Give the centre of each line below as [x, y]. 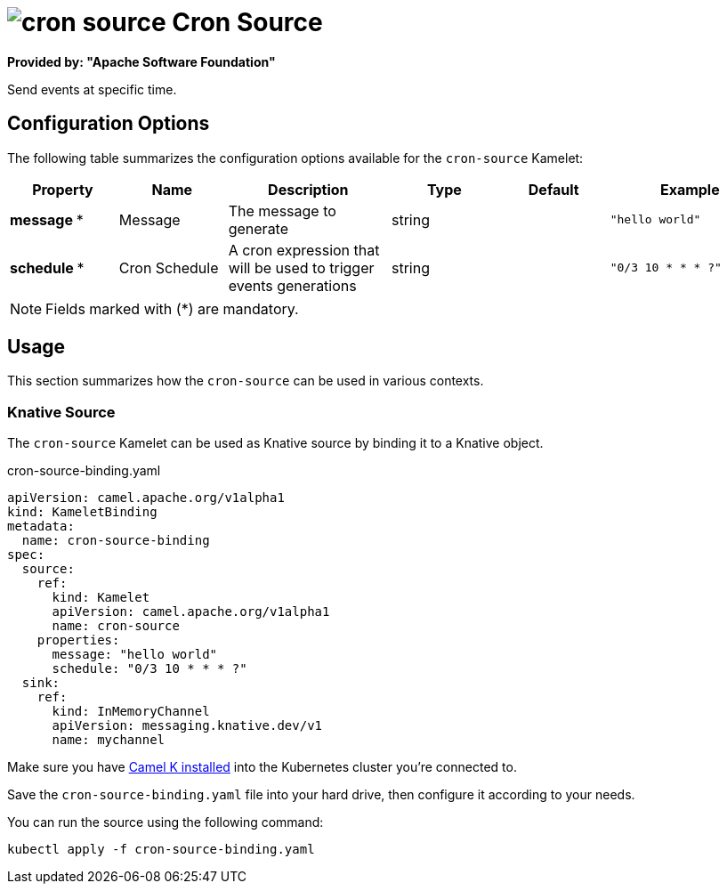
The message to [282, 211]
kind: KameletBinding [82, 512]
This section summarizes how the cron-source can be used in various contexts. [246, 381]
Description [308, 189]
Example [690, 189]
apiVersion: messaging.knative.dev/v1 [187, 726]
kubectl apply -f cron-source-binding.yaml [161, 850]
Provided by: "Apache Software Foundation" [141, 61]
